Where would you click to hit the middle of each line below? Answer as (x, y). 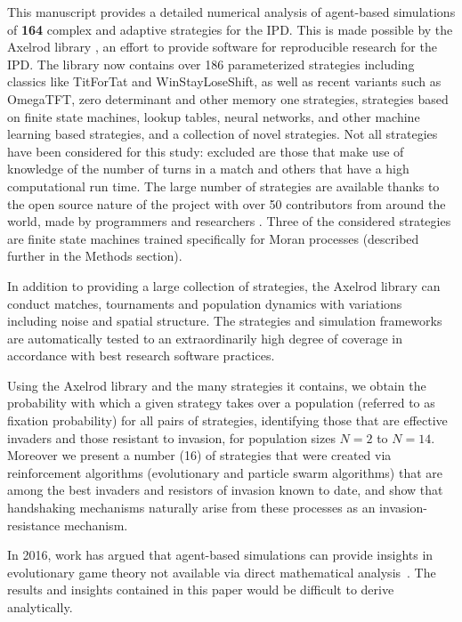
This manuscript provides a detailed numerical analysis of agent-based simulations (231, 12)
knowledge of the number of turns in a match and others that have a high (208, 169)
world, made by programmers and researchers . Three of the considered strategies (229, 221)
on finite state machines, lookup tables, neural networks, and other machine (214, 116)
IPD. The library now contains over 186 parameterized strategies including (211, 64)
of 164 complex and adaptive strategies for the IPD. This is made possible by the (230, 29)
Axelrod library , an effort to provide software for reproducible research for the (222, 47)
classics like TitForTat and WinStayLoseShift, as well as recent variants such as (224, 81)
